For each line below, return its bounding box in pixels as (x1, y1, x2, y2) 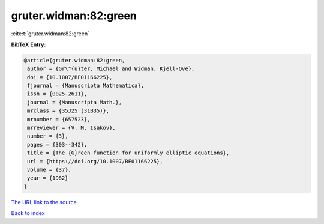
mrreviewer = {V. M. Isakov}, (27, 124, 116, 132)
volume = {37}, (27, 166, 72, 173)
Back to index (11, 210, 45, 217)
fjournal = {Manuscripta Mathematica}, (27, 82, 144, 89)
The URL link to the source (11, 198, 77, 205)
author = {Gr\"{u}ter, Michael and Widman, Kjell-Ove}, (27, 65, 195, 72)
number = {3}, (27, 133, 68, 139)
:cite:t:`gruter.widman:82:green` (11, 30, 90, 37)
